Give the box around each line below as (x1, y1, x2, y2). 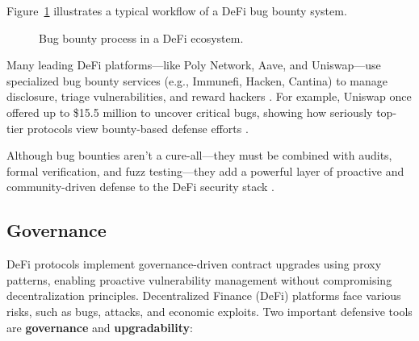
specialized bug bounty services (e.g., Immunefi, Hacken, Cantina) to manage (6, 72, 388, 89)
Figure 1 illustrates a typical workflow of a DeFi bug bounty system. (6, 2, 347, 19)
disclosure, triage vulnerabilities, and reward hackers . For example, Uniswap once (6, 88, 412, 105)
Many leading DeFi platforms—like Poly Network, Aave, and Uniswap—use (6, 56, 381, 73)
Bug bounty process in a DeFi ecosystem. (39, 29, 244, 46)
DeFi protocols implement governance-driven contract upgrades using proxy (6, 256, 382, 272)
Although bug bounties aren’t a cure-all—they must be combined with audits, (6, 147, 392, 164)
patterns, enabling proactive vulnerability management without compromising (6, 271, 392, 288)
